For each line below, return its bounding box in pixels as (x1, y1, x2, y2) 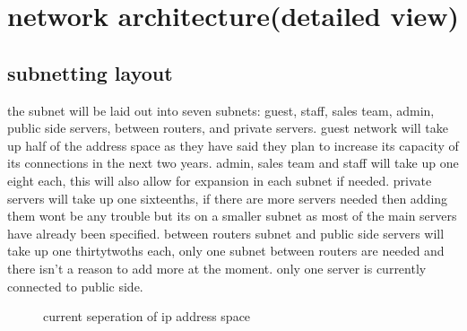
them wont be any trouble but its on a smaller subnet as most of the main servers (7, 206, 457, 225)
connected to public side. (7, 276, 143, 295)
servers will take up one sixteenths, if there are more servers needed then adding (7, 188, 448, 207)
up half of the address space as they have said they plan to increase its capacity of (7, 135, 459, 154)
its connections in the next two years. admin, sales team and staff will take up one (7, 153, 459, 172)
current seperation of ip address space (43, 307, 251, 326)
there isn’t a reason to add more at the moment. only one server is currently (7, 258, 427, 277)
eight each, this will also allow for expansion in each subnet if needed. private (7, 170, 432, 189)
